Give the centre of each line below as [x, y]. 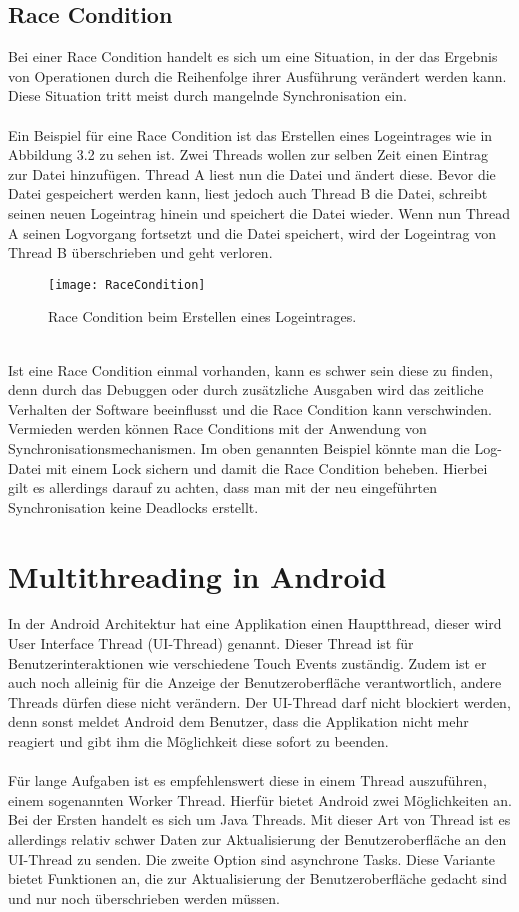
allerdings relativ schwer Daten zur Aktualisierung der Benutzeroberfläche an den [257, 838]
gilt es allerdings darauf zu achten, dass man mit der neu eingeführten [223, 487]
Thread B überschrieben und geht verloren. [140, 252]
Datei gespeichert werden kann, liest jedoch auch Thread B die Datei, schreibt [248, 193]
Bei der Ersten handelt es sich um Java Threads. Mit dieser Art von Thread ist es [259, 819]
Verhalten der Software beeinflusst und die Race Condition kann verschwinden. [250, 408]
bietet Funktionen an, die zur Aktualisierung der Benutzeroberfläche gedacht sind [257, 878]
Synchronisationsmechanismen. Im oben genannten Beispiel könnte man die [239, 447]
